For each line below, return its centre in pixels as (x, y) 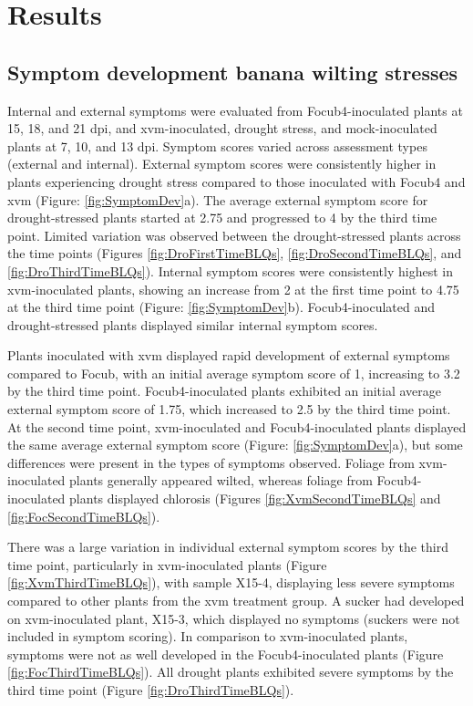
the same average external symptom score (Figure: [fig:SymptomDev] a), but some (235, 445)
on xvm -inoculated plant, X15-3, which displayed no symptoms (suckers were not (234, 618)
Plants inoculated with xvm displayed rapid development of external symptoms (229, 355)
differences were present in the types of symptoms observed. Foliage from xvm (225, 462)
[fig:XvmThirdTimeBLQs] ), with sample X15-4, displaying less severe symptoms (231, 582)
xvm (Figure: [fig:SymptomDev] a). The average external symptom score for (218, 199)
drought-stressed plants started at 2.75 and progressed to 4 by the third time (222, 218)
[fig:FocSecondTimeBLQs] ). (84, 516)
